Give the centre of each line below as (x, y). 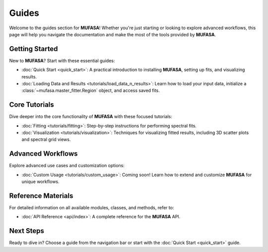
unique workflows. (40, 182)
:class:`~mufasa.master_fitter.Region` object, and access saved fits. (91, 91)
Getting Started (33, 49)
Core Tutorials (32, 105)
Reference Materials (41, 196)
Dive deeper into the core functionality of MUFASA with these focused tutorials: (91, 117)
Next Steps (27, 231)
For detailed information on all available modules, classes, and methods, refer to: (92, 208)
